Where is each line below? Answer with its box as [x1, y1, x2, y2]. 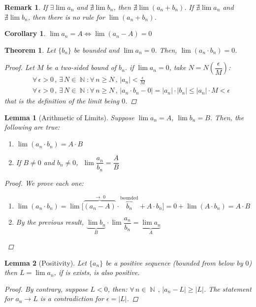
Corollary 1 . [4, 28, 46, 38]
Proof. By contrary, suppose [4, 283, 88, 294]
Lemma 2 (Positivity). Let [4, 257, 87, 268]
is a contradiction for [40, 293, 104, 304]
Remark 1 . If [4, 2, 48, 12]
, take [169, 62, 186, 72]
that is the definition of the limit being [4, 96, 120, 106]
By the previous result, [16, 217, 84, 227]
